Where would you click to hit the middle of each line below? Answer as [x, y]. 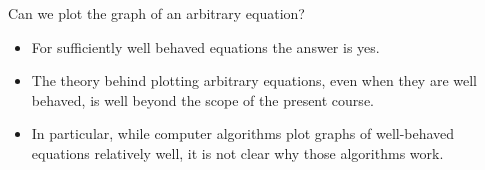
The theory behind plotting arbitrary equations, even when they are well [254, 80]
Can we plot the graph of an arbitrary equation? [156, 13]
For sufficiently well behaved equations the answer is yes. [205, 46]
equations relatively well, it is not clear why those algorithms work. [237, 152]
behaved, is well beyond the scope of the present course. [202, 99]
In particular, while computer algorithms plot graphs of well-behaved [243, 133]
